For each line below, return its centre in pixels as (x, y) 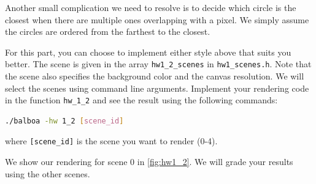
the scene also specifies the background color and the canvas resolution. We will (155, 76)
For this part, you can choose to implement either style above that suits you (148, 52)
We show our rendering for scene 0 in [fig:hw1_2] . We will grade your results (149, 162)
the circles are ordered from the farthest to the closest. (108, 31)
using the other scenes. (48, 173)
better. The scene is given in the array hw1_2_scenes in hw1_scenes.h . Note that (158, 64)
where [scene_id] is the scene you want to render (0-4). (111, 141)
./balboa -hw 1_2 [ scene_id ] (64, 121)
